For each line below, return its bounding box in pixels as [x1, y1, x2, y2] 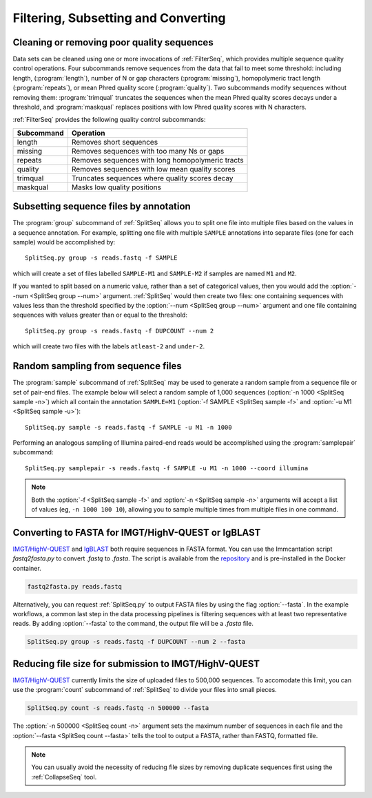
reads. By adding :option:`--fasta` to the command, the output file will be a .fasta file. [12, 620, 254, 628]
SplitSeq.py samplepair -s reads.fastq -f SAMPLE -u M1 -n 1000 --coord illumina [25, 464, 309, 472]
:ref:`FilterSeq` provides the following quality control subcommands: [12, 116, 206, 124]
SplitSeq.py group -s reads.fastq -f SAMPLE [25, 254, 178, 262]
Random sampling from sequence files [12, 360, 182, 372]
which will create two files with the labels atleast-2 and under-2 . [12, 342, 205, 350]
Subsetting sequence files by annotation [12, 200, 191, 213]
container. [12, 564, 41, 572]
